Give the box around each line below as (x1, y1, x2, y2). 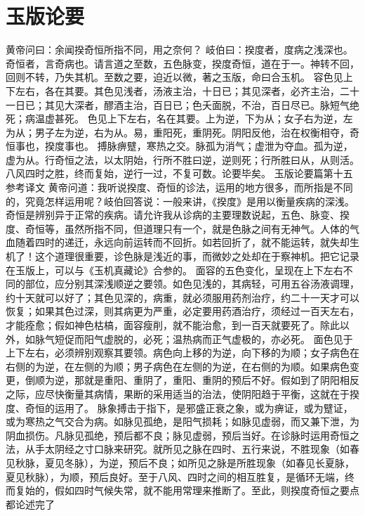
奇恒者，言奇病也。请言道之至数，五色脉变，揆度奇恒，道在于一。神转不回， (6, 56, 359, 70)
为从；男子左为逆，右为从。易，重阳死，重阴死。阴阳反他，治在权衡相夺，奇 (6, 124, 359, 139)
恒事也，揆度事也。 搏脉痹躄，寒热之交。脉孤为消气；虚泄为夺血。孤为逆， (6, 138, 353, 153)
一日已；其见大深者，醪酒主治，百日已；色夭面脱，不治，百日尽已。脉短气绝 (6, 97, 359, 112)
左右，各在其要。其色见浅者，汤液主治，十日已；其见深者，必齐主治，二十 (15, 83, 359, 98)
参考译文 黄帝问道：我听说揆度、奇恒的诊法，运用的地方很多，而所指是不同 (6, 180, 353, 195)
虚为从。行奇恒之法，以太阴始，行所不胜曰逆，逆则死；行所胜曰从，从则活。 (6, 152, 359, 167)
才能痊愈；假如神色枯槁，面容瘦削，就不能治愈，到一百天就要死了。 (6, 318, 320, 332)
